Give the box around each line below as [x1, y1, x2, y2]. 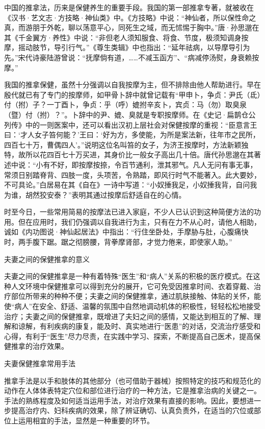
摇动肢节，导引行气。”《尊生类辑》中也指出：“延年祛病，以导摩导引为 [18, 42, 250, 53]
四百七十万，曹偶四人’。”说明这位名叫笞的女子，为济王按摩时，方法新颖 [4, 139, 242, 150]
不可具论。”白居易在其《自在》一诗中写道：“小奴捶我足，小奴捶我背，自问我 [4, 179, 257, 190]
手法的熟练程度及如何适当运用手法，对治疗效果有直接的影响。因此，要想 [4, 395, 247, 406]
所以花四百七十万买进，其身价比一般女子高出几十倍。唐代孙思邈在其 [25, 149, 254, 160]
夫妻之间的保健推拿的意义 [4, 253, 90, 264]
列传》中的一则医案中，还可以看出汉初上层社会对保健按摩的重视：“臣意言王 [4, 119, 257, 130]
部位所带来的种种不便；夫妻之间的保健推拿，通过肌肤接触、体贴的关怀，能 [11, 291, 261, 301]
